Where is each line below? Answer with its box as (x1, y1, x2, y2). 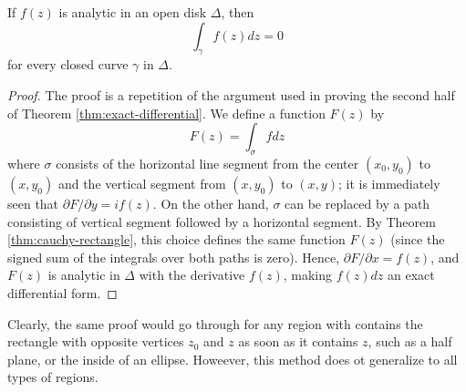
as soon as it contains (238, 332, 358, 351)
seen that (7, 193, 59, 212)
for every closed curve (7, 55, 129, 74)
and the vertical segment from (57, 173, 226, 192)
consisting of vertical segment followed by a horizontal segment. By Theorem (7, 211, 436, 231)
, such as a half (368, 332, 452, 351)
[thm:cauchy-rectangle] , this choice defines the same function (7, 230, 346, 249)
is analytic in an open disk (58, 3, 207, 21)
